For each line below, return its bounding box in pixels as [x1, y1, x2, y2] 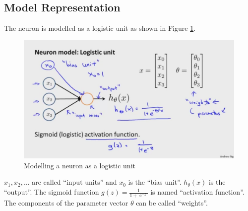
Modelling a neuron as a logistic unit [24, 160, 135, 170]
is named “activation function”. [150, 187, 245, 197]
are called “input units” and [32, 177, 117, 187]
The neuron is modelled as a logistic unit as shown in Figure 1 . [4, 23, 196, 33]
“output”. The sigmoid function [4, 187, 99, 197]
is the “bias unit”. [128, 177, 182, 187]
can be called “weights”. [136, 197, 208, 208]
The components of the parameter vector [4, 197, 128, 208]
